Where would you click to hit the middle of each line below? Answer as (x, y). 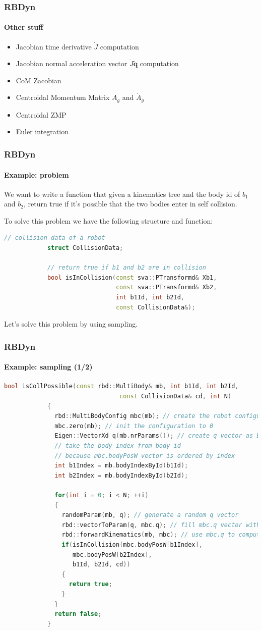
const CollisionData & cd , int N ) (176, 397)
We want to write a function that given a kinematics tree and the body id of (122, 194)
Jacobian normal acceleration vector (72, 63)
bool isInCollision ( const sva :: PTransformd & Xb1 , (132, 277)
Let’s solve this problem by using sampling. (71, 324)
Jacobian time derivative (54, 46)
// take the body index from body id (118, 446)
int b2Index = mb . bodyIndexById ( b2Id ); (121, 475)
